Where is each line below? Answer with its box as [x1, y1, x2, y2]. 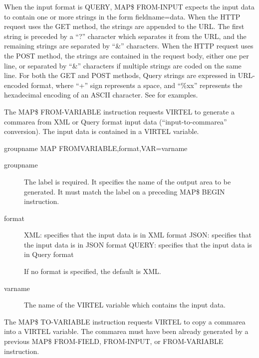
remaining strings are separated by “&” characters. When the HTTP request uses [4, 40, 254, 51]
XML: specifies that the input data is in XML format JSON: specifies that [24, 229, 252, 240]
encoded [4, 79, 29, 90]
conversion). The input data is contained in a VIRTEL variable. [4, 126, 199, 136]
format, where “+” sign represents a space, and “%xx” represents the [31, 79, 243, 90]
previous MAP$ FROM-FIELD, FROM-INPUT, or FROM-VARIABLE [4, 336, 224, 346]
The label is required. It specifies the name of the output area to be [24, 176, 231, 186]
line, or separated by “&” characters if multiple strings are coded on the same [4, 60, 242, 70]
